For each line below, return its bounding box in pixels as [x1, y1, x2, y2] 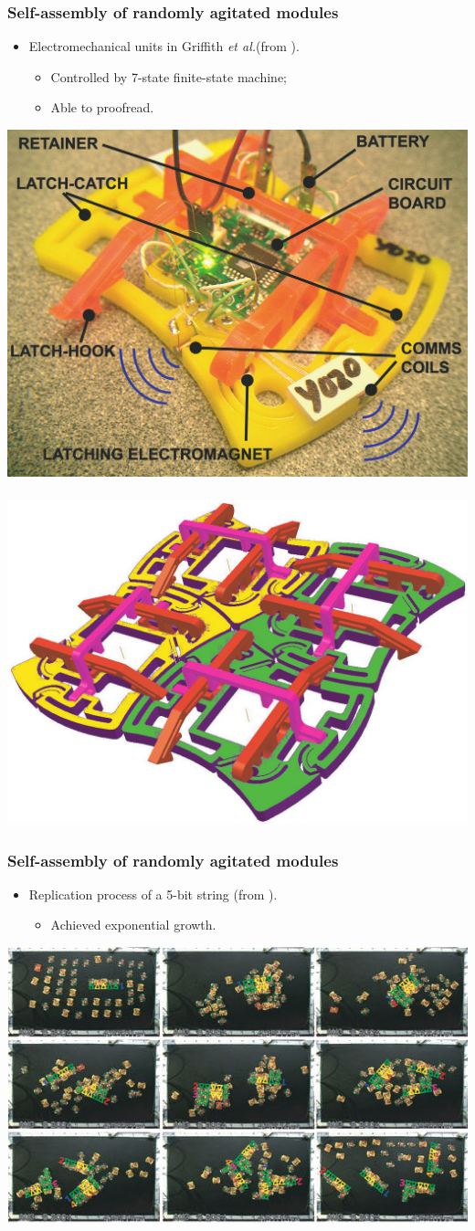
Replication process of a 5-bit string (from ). [28, 884, 278, 903]
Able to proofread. [50, 98, 154, 117]
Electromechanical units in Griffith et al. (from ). [28, 37, 300, 56]
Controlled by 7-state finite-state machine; [50, 67, 287, 86]
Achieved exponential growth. [50, 915, 216, 934]
